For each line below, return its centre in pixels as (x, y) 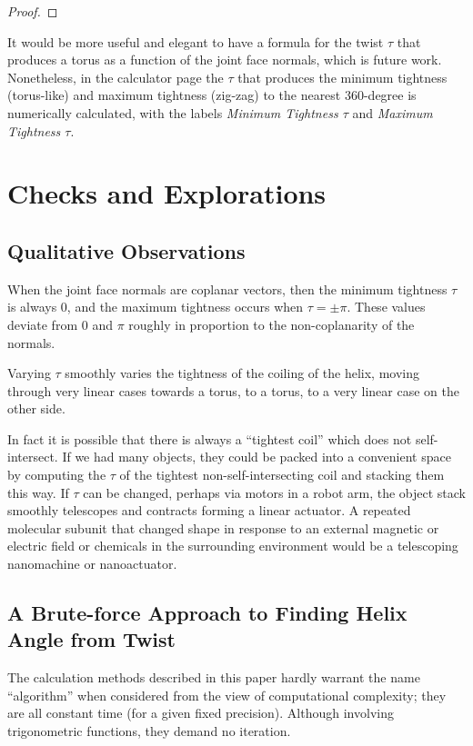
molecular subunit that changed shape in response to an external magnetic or (223, 527)
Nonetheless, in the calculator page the (116, 77)
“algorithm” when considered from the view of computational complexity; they (227, 695)
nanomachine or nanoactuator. (92, 564)
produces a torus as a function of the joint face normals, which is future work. (225, 60)
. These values (386, 307)
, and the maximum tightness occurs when (185, 307)
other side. (36, 408)
